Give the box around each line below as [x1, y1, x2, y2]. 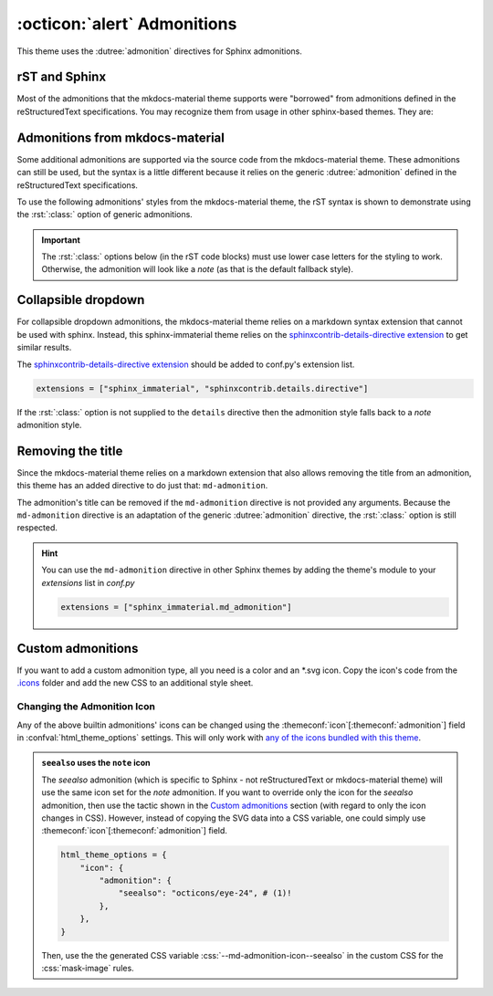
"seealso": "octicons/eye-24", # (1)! [118, 888, 292, 898]
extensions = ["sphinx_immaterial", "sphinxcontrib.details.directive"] [36, 383, 369, 393]
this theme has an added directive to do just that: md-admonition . [16, 480, 268, 491]
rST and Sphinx [16, 69, 107, 85]
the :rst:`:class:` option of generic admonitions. [16, 209, 194, 220]
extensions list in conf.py [41, 577, 135, 588]
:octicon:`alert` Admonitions [16, 14, 237, 34]
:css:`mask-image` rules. [41, 963, 134, 974]
